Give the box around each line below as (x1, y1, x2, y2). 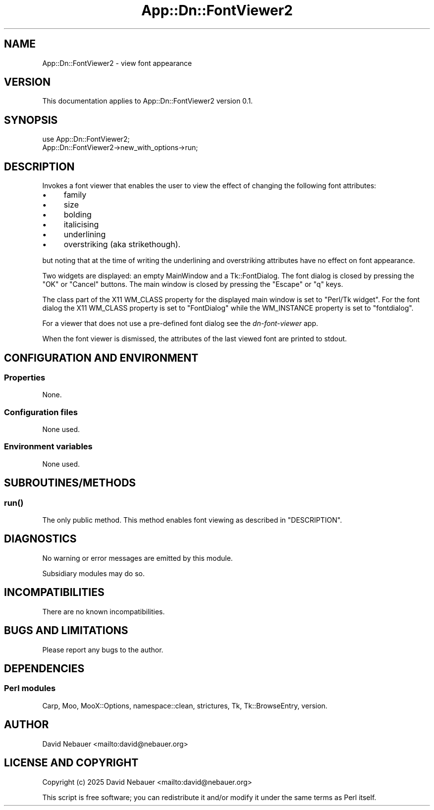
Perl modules (4, 683, 56, 694)
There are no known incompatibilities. (42, 607, 165, 616)
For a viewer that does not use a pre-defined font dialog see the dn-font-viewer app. (42, 319, 319, 328)
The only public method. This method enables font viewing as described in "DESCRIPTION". (42, 516, 342, 525)
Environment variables (4, 441, 93, 452)
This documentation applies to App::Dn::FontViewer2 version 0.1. (42, 97, 253, 106)
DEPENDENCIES (4, 662, 85, 675)
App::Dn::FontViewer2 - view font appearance (42, 58, 192, 67)
